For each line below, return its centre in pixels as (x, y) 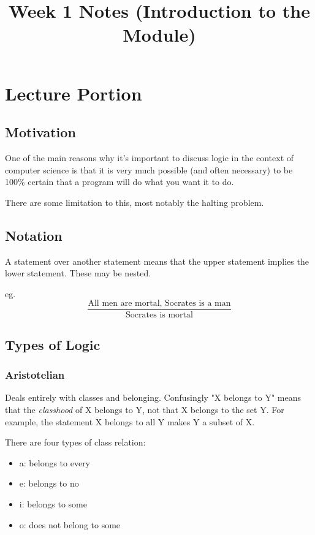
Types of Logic (53, 344)
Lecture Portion (74, 93)
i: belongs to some (53, 503)
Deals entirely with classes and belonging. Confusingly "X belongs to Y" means (153, 397)
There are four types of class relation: (75, 442)
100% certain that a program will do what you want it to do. (120, 182)
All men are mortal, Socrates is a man (159, 304)
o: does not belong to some (70, 524)
